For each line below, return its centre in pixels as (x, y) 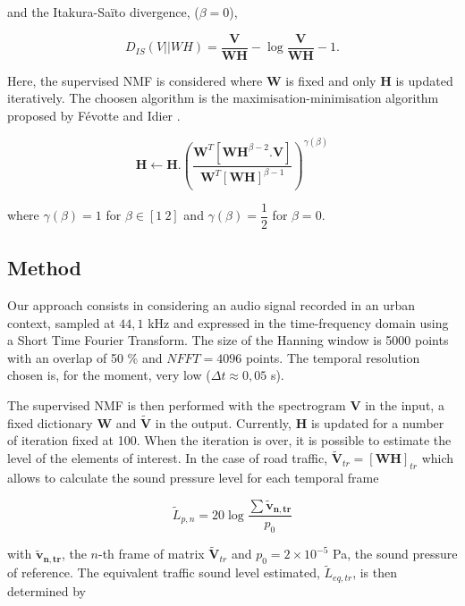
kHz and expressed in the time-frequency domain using (298, 322)
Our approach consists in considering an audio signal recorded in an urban (211, 305)
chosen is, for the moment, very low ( (109, 375)
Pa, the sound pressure (395, 554)
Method (44, 268)
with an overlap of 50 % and (85, 357)
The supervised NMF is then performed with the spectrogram (177, 405)
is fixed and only (331, 80)
